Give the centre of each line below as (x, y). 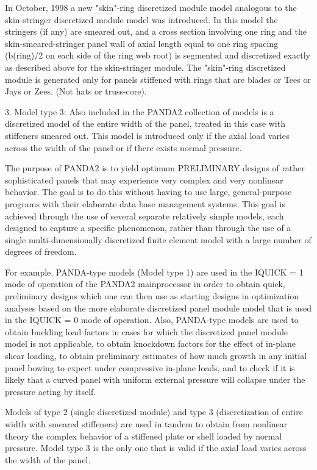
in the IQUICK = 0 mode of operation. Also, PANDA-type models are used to (152, 320)
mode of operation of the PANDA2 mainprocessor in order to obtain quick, (145, 284)
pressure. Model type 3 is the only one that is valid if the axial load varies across (156, 448)
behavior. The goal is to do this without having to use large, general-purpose (148, 192)
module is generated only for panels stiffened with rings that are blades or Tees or (158, 79)
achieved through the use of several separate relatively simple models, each (144, 215)
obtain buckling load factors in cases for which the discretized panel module (146, 331)
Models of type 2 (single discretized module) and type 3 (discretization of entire (154, 412)
